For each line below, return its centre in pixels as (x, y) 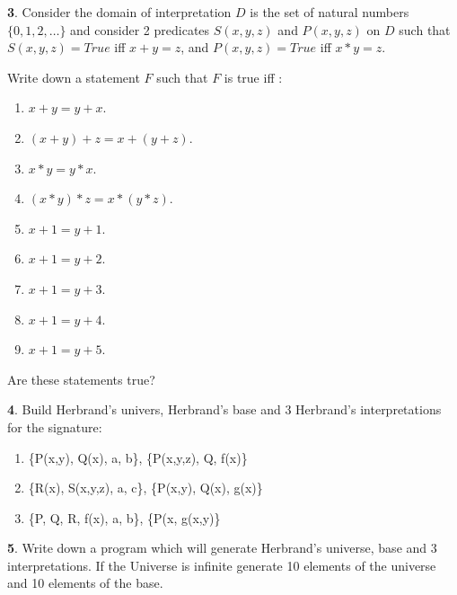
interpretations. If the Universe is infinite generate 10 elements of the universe (222, 565)
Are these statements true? (81, 379)
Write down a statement (74, 77)
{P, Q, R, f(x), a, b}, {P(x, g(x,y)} (124, 517)
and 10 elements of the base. (85, 583)
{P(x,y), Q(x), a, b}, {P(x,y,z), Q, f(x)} (138, 457)
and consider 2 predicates (140, 29)
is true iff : (253, 77)
